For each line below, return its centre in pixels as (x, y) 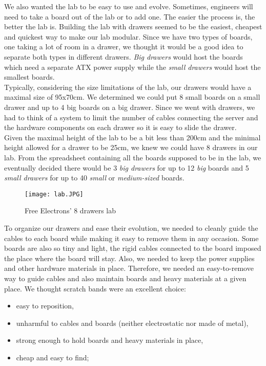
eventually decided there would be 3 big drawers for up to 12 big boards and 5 (127, 167)
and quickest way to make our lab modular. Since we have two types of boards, (128, 36)
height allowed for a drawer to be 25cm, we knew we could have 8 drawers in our (131, 147)
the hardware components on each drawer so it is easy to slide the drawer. (120, 127)
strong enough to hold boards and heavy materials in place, (110, 340)
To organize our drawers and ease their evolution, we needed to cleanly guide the (131, 227)
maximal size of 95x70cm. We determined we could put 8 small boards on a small (132, 97)
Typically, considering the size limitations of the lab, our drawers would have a (128, 87)
